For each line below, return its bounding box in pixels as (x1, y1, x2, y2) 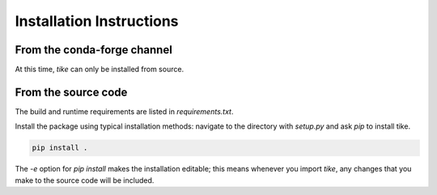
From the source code (15, 85, 128, 99)
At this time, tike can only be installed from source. (15, 65, 185, 74)
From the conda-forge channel (15, 43, 173, 57)
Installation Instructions (15, 12, 179, 30)
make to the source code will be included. (15, 175, 155, 185)
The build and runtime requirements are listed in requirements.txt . (15, 106, 234, 117)
